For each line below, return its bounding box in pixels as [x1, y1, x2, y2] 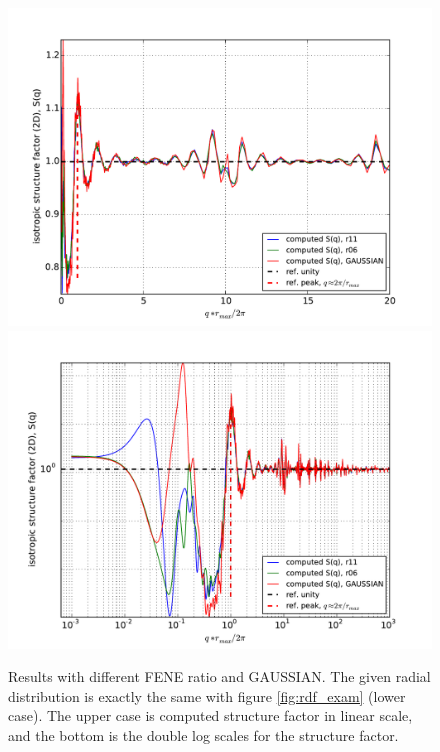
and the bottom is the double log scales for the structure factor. [8, 724, 399, 745]
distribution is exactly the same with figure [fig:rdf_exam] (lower [8, 685, 406, 706]
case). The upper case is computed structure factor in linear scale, [8, 705, 413, 726]
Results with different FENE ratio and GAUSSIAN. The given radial [8, 666, 431, 687]
